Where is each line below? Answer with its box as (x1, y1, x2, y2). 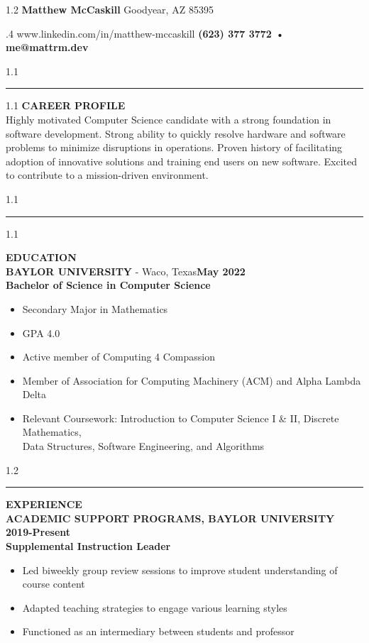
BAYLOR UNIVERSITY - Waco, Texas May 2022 (6, 263, 246, 278)
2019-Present (6, 524, 71, 539)
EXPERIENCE (6, 497, 82, 512)
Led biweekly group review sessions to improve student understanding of (22, 562, 338, 577)
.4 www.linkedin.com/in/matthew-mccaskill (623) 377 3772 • (6, 26, 285, 40)
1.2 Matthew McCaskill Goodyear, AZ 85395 (6, 2, 214, 16)
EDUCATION (6, 250, 77, 265)
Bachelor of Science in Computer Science (6, 277, 211, 292)
